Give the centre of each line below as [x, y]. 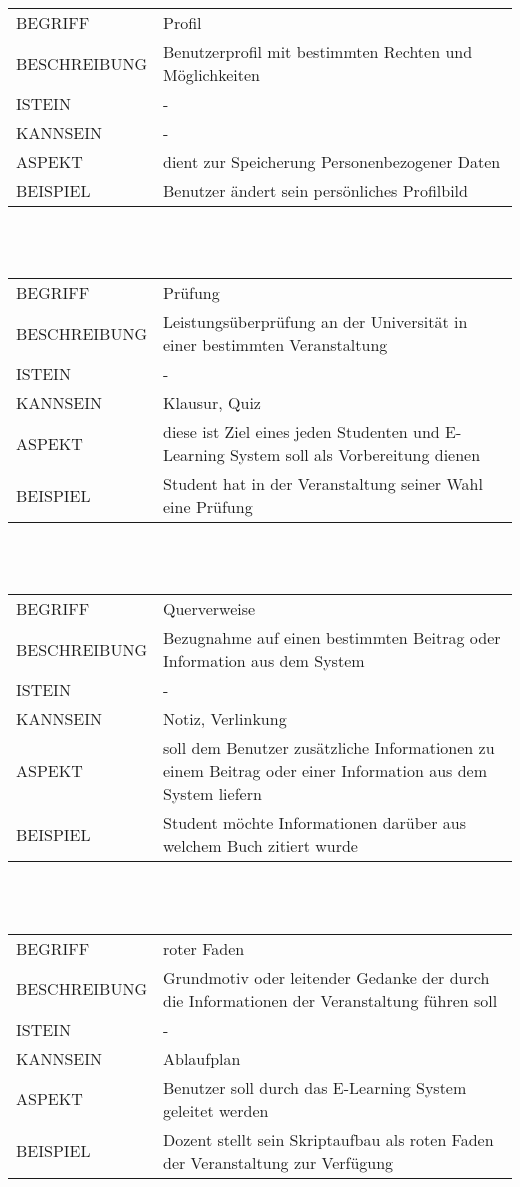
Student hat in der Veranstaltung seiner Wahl [323, 484]
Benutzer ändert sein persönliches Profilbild [315, 190]
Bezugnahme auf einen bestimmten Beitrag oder [332, 638]
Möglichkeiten [211, 74]
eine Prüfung [208, 507]
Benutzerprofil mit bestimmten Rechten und [318, 51]
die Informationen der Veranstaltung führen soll [330, 1000]
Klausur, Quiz [212, 403]
